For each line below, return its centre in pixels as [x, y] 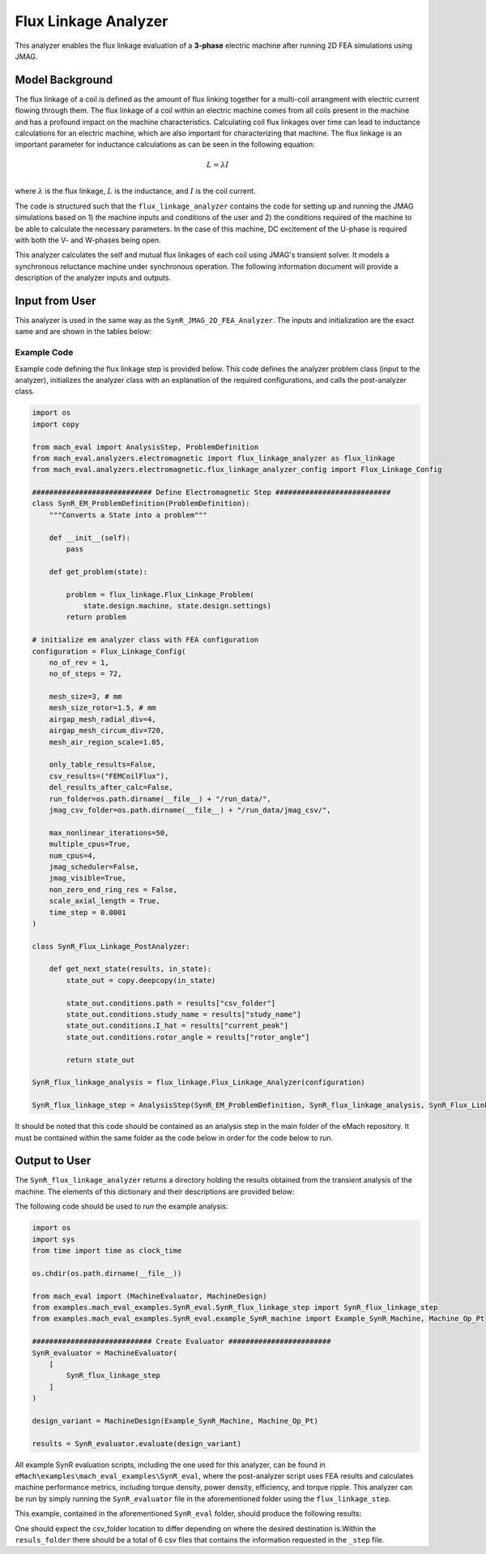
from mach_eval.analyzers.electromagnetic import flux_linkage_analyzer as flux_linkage [214, 458]
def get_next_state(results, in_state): [130, 969]
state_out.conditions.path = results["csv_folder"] [171, 1003]
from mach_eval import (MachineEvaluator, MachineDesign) [149, 1296]
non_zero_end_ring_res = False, [113, 889]
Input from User [55, 300]
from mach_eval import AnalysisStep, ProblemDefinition [145, 447]
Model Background [64, 80]
